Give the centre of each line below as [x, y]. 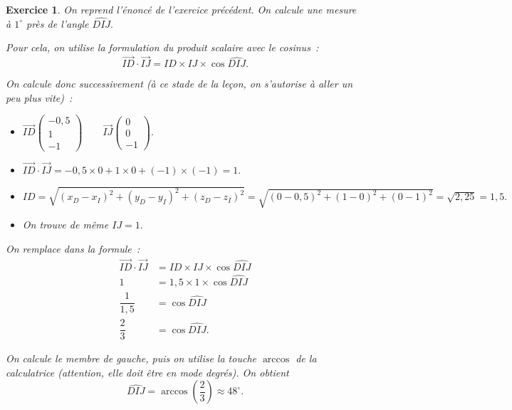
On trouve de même [66, 225]
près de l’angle [58, 23]
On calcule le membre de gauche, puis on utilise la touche [131, 358]
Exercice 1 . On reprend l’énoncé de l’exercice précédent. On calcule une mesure [181, 9]
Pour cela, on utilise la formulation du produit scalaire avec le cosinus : [162, 47]
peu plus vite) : [39, 97]
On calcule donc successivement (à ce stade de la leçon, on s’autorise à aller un [179, 84]
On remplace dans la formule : [73, 248]
